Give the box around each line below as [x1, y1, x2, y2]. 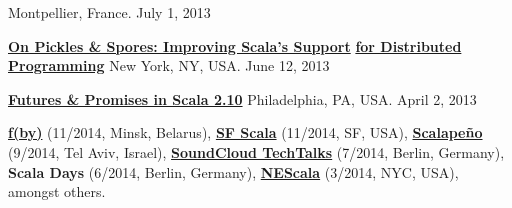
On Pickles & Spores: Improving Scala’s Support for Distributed [8, 35, 462, 56]
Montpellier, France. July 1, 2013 [8, 2, 211, 22]
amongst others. [8, 181, 106, 202]
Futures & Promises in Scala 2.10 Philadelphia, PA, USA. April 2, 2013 [8, 88, 477, 109]
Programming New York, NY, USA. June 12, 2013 [8, 55, 330, 76]
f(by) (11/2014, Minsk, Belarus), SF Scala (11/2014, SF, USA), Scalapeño [8, 122, 483, 143]
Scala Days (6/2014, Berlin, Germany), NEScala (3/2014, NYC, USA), [8, 161, 459, 182]
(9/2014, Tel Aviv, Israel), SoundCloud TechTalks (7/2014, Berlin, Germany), [8, 141, 505, 162]
